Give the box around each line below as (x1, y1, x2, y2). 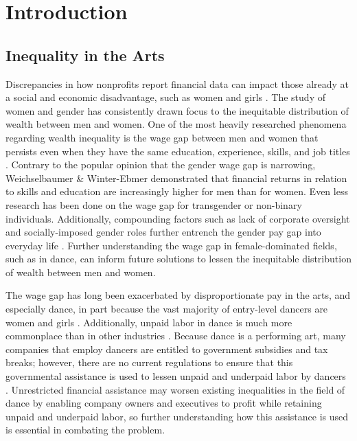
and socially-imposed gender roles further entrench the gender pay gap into (5, 225, 321, 239)
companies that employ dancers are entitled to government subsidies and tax (5, 341, 328, 356)
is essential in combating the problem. (5, 422, 165, 437)
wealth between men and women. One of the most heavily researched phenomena (5, 117, 347, 131)
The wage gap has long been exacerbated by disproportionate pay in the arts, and (5, 288, 351, 302)
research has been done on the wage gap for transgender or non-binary (5, 197, 302, 212)
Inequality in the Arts (5, 44, 165, 65)
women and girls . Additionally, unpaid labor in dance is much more (5, 315, 292, 329)
